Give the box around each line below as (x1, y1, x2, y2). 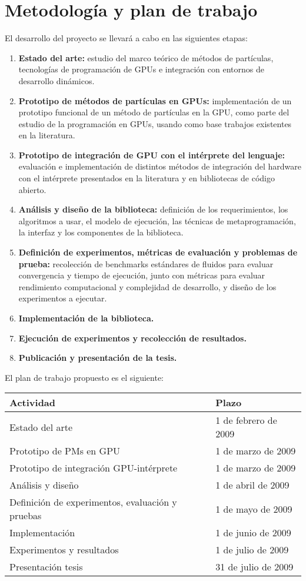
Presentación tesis (9, 560, 83, 574)
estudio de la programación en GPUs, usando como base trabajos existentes (18, 117, 292, 130)
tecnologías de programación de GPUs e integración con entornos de (18, 63, 264, 75)
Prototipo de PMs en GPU (9, 444, 121, 458)
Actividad (9, 396, 56, 410)
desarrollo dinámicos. (18, 74, 95, 87)
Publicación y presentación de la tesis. (18, 351, 177, 364)
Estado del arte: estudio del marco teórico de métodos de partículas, (18, 51, 274, 64)
